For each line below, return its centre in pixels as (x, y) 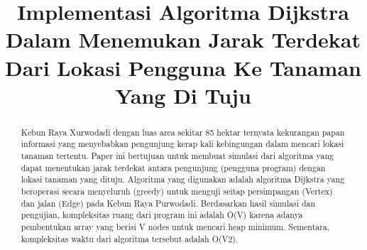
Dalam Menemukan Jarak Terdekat (183, 39)
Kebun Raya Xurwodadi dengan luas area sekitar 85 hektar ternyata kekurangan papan (183, 132)
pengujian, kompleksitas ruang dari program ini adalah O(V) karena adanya (162, 215)
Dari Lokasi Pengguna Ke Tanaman (183, 67)
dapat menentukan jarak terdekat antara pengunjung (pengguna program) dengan (173, 167)
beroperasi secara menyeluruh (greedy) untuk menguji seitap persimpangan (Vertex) (177, 191)
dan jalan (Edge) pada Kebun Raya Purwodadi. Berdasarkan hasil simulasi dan (168, 203)
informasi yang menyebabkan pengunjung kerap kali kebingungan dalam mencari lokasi (182, 144)
